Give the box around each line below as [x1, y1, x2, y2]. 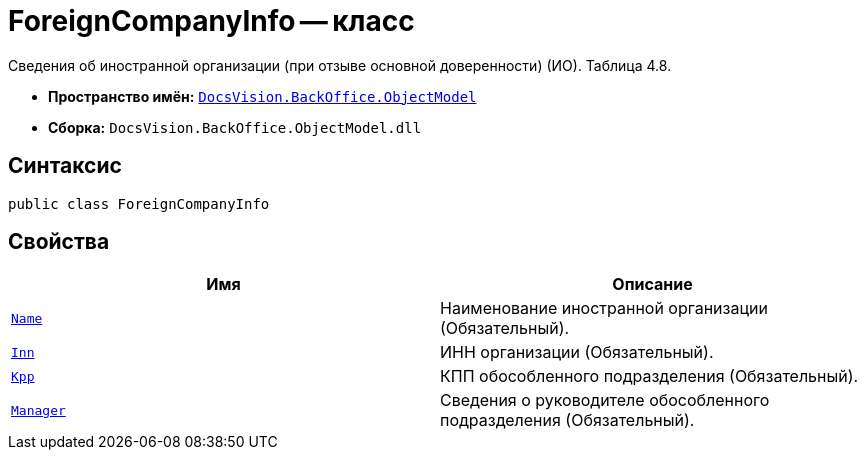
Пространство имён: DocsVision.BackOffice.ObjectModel [48, 87, 477, 105]
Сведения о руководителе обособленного [440, 390, 770, 411]
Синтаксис [8, 153, 122, 179]
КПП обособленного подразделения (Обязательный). [440, 366, 859, 387]
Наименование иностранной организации [440, 298, 768, 319]
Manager [11, 402, 66, 418]
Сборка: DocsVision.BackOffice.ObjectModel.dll [48, 118, 422, 136]
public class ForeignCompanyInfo [8, 195, 270, 212]
